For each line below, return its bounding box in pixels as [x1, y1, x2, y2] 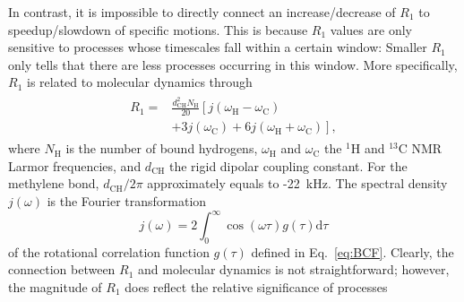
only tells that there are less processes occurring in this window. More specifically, [8, 55, 458, 73]
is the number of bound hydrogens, [65, 139, 258, 158]
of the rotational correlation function [8, 242, 210, 261]
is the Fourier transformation [47, 191, 207, 210]
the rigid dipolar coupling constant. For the [169, 156, 408, 175]
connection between [8, 260, 116, 279]
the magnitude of [8, 278, 102, 297]
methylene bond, [8, 174, 99, 193]
